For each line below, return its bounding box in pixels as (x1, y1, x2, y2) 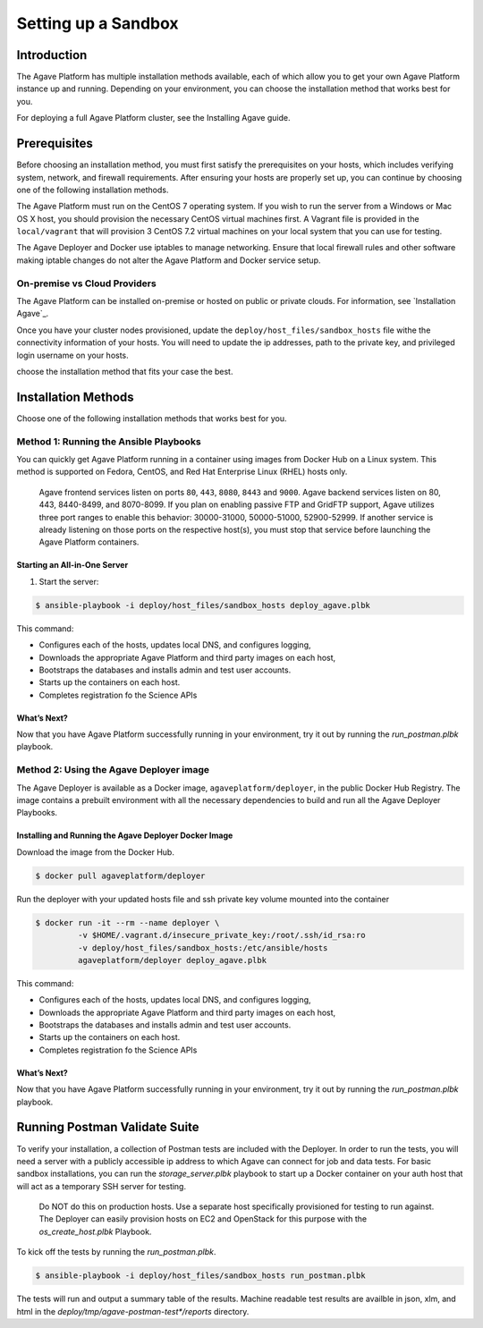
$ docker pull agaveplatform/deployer (35, 870, 206, 881)
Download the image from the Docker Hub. (16, 846, 174, 858)
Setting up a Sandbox (16, 13, 179, 33)
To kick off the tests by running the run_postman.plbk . (16, 1247, 216, 1257)
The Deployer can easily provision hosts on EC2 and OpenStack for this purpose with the (38, 1214, 367, 1224)
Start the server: (38, 576, 99, 587)
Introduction (16, 47, 88, 63)
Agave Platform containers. (38, 537, 140, 547)
